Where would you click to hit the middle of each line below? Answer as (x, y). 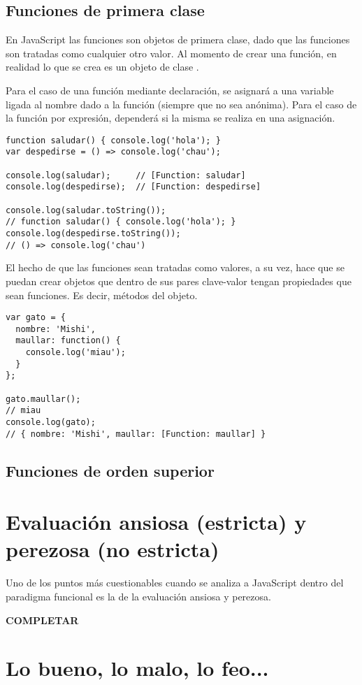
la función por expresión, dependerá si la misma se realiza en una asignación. (171, 118)
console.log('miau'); (75, 353)
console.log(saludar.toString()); (86, 210)
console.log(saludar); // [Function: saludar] (126, 175)
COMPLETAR (42, 620)
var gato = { (36, 318)
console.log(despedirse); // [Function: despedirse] (133, 187)
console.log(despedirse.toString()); (93, 234)
